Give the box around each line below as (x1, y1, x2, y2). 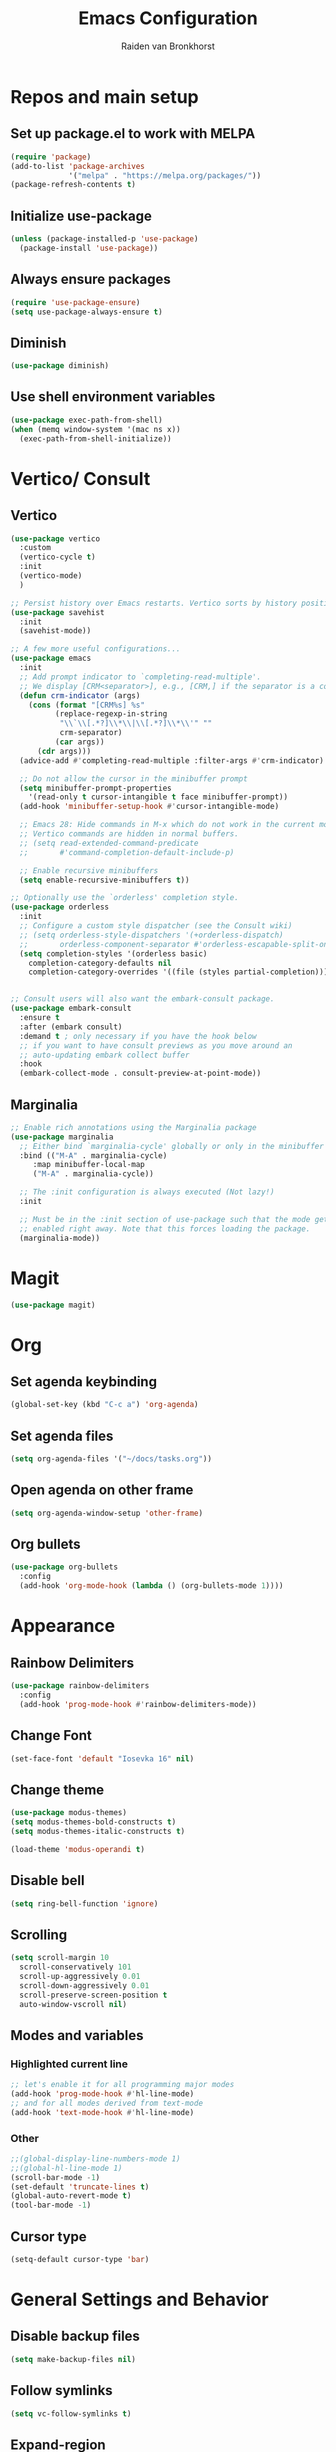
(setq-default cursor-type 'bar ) (10, 2254, 150, 2264)
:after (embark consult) (19, 1022, 123, 1032)
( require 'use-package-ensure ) (10, 297, 141, 307)
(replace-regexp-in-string (54, 709, 168, 719)
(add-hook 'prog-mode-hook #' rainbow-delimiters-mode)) (19, 1699, 257, 1709)
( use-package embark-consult (10, 1003, 132, 1014)
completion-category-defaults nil (28, 958, 172, 968)
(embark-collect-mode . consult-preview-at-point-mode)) (19, 1068, 262, 1079)
